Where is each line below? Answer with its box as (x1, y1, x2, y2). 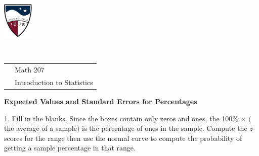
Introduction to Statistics (15, 76, 93, 87)
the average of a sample (4, 123, 77, 133)
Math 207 (15, 64, 45, 75)
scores (4, 132, 22, 143)
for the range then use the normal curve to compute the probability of (24, 132, 242, 143)
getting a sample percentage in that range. (4, 142, 136, 153)
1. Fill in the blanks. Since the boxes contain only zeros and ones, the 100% (4, 113, 238, 123)
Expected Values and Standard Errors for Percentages (4, 96, 197, 107)
